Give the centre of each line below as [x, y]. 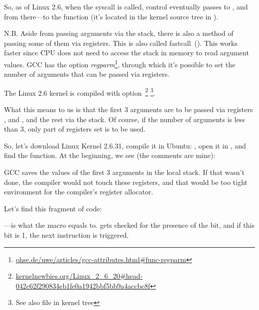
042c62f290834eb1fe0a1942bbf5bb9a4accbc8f [83, 285]
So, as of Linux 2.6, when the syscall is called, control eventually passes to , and [126, 6]
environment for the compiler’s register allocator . [79, 192]
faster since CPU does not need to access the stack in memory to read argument [127, 53]
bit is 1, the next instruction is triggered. [66, 235]
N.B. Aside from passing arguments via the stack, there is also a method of [119, 33]
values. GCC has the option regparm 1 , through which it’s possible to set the [120, 63]
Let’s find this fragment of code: [53, 208]
